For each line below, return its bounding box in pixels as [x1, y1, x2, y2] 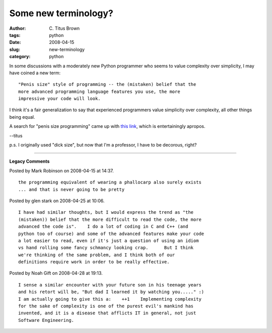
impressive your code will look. [18, 96, 101, 102]
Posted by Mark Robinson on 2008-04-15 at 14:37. [9, 167, 114, 174]
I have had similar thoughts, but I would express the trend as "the [18, 210, 194, 215]
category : [9, 54, 31, 60]
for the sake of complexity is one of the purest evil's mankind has [18, 303, 194, 309]
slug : [9, 46, 20, 53]
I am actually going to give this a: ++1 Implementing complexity [18, 296, 201, 302]
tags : [9, 32, 21, 38]
